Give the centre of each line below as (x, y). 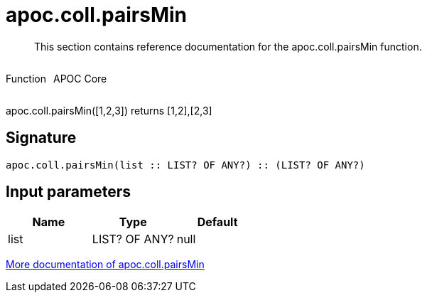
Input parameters (69, 192)
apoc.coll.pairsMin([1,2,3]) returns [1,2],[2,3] (109, 110)
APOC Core (80, 78)
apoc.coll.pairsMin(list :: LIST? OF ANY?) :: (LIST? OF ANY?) (185, 165)
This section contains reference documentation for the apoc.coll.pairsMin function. (228, 46)
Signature (41, 138)
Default (217, 222)
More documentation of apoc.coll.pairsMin (105, 265)
